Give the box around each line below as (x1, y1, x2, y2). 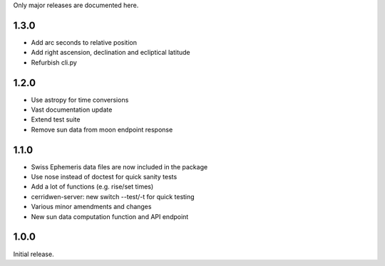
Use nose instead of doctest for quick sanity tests (31, 173, 178, 181)
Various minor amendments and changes (31, 203, 152, 211)
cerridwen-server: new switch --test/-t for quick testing (31, 192, 195, 201)
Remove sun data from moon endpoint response (31, 125, 173, 134)
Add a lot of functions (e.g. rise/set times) (31, 182, 154, 191)
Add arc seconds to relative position (31, 38, 137, 46)
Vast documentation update (31, 105, 113, 114)
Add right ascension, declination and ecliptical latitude (31, 48, 190, 57)
